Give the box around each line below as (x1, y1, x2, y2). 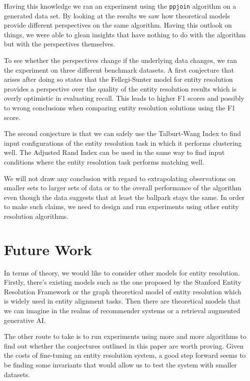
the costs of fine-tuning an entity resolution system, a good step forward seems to (4, 350, 246, 360)
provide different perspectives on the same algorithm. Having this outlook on (4, 20, 232, 30)
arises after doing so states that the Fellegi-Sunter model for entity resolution (4, 74, 233, 84)
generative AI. (4, 315, 46, 325)
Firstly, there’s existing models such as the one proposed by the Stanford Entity (4, 277, 241, 287)
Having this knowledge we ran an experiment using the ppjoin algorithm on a (4, 1, 236, 11)
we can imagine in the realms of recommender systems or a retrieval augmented (4, 305, 240, 316)
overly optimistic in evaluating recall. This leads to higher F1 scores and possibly (4, 93, 245, 103)
